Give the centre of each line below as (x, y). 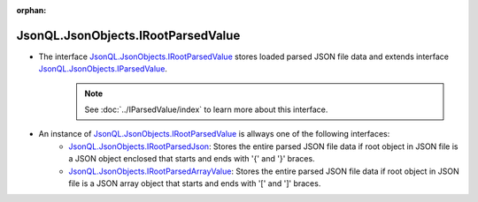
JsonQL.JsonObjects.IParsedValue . (103, 69)
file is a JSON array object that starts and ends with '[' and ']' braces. (195, 183)
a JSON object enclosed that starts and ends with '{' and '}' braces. (192, 159)
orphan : (31, 10)
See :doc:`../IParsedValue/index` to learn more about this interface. (206, 109)
